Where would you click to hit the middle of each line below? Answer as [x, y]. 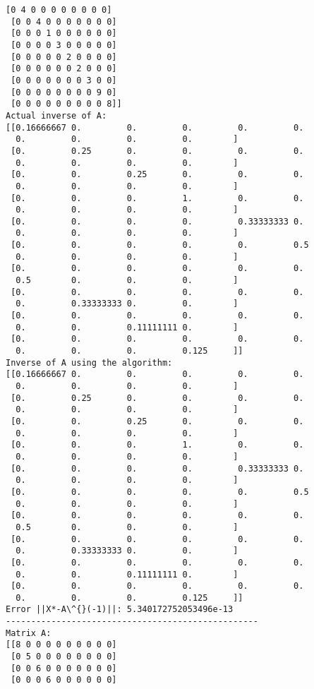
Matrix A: [29, 633]
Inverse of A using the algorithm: [89, 363]
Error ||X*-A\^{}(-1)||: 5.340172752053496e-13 [120, 610]
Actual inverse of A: [56, 115]
